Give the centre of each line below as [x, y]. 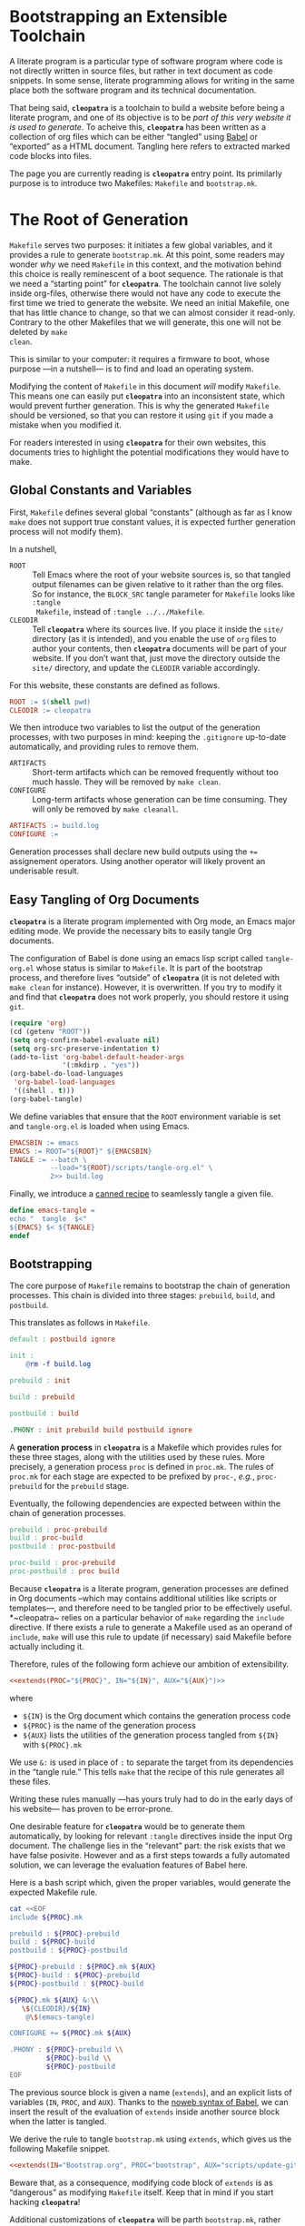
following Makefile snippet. [60, 2148]
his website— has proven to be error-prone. [91, 1808]
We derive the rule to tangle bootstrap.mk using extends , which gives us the [151, 2139]
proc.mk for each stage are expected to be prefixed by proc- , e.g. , [133, 1476]
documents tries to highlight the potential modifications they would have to [149, 452]
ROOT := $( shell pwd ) [50, 702]
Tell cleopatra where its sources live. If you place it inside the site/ [158, 629]
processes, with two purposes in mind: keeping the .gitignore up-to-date [148, 737]
